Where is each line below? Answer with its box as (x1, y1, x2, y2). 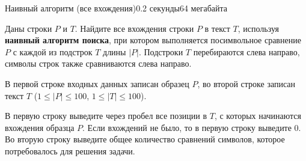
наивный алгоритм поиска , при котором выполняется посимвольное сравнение (5, 34, 301, 46)
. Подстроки (138, 45, 183, 58)
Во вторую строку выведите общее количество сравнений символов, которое (5, 133, 285, 145)
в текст (204, 22, 230, 34)
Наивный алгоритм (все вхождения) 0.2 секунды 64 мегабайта (5, 2, 227, 14)
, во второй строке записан (197, 77, 296, 90)
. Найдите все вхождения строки (75, 22, 194, 34)
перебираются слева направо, (193, 45, 300, 58)
